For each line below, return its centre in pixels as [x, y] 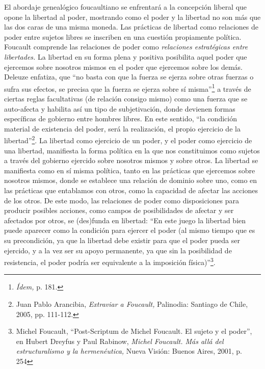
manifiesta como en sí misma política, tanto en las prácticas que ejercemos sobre [130, 170]
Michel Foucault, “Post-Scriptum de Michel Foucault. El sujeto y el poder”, [134, 331]
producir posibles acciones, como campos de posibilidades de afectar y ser [119, 210]
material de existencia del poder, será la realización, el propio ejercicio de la [122, 128]
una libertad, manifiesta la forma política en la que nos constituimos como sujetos [132, 150]
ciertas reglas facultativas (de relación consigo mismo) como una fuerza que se [126, 98]
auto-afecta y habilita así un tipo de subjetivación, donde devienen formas [120, 108]
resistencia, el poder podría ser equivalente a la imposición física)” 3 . [110, 261]
